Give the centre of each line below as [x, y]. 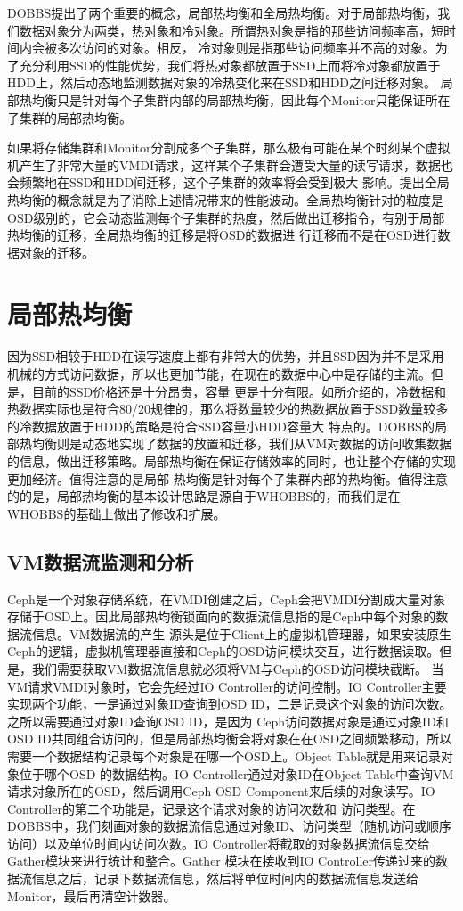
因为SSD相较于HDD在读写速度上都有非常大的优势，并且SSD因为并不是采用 [226, 356]
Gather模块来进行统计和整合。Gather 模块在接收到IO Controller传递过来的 [222, 861]
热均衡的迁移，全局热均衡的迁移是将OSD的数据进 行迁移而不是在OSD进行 [223, 235]
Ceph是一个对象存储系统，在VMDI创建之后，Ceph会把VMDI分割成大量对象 [226, 599]
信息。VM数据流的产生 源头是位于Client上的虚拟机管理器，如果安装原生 [241, 633]
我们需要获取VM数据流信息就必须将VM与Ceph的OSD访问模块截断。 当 [238, 668]
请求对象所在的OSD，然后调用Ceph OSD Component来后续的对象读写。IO [221, 791]
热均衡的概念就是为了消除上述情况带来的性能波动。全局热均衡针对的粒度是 [225, 199]
